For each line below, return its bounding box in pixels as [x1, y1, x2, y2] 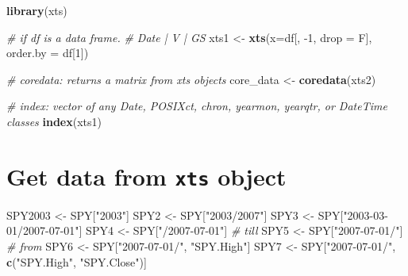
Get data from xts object [6, 159, 287, 192]
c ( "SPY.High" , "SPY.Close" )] [6, 253, 147, 270]
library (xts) [6, 2, 67, 18]
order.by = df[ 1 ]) [6, 44, 89, 61]
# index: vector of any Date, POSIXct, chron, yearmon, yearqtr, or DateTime [6, 98, 387, 114]
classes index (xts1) [6, 113, 102, 129]
